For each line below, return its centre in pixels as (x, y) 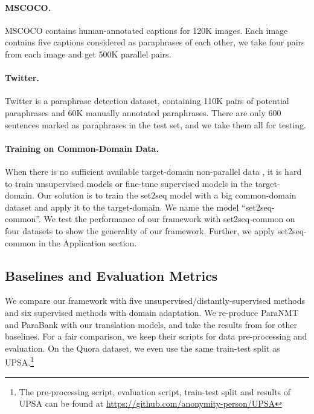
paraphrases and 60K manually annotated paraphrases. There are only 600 (143, 112)
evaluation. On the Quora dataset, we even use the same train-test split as (143, 348)
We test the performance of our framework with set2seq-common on (169, 219)
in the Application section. (88, 242)
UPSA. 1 (20, 361)
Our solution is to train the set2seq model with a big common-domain (167, 195)
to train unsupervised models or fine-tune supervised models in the (129, 183)
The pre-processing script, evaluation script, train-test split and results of (155, 391)
